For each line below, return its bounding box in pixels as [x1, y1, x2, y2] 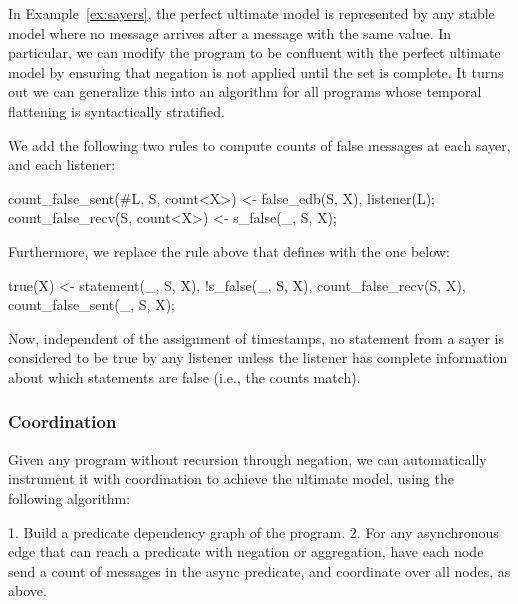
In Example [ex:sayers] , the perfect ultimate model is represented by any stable [8, 3, 495, 23]
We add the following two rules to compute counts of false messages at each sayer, [8, 134, 511, 155]
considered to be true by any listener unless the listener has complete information [8, 347, 508, 368]
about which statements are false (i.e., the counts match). [8, 366, 361, 387]
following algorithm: [8, 487, 131, 508]
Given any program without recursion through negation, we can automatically [8, 448, 487, 469]
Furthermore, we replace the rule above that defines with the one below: [8, 240, 450, 261]
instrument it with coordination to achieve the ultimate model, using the [8, 468, 454, 489]
